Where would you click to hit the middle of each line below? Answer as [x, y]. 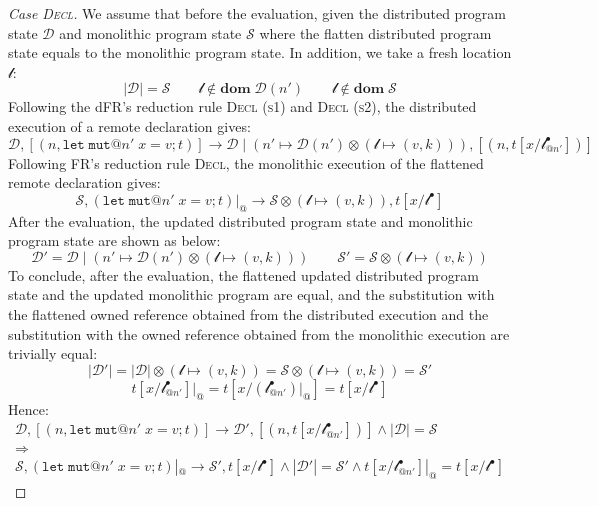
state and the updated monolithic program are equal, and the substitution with [251, 294]
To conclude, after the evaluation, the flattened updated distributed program [243, 274]
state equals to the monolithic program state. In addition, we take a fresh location [260, 52]
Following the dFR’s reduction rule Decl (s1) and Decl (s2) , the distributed [242, 106]
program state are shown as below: [114, 240]
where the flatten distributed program [375, 32]
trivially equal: [53, 353]
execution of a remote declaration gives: [129, 125]
